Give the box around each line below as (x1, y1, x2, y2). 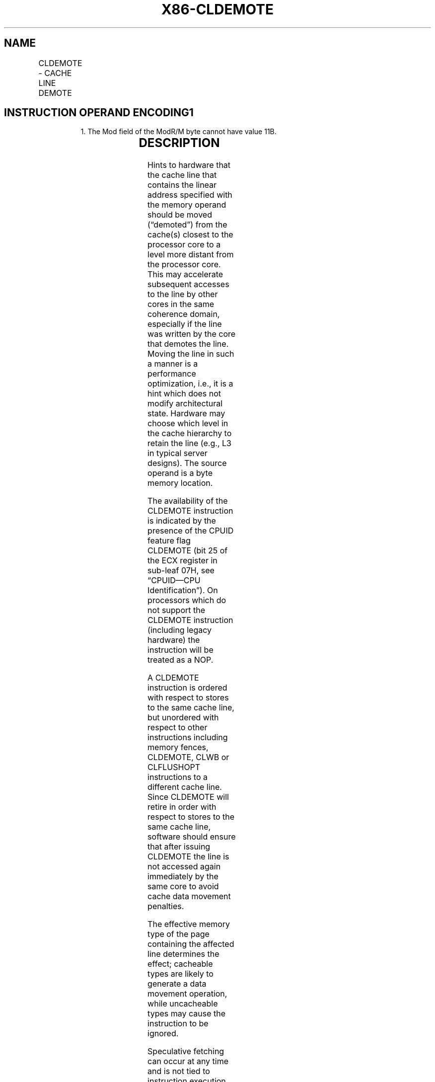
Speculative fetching (147, 1046, 224, 1057)
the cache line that (147, 170, 217, 180)
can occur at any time (147, 1056, 229, 1067)
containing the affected (147, 939, 234, 949)
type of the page (147, 929, 210, 939)
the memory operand (147, 200, 226, 210)
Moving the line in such (147, 349, 234, 359)
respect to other (147, 722, 208, 733)
